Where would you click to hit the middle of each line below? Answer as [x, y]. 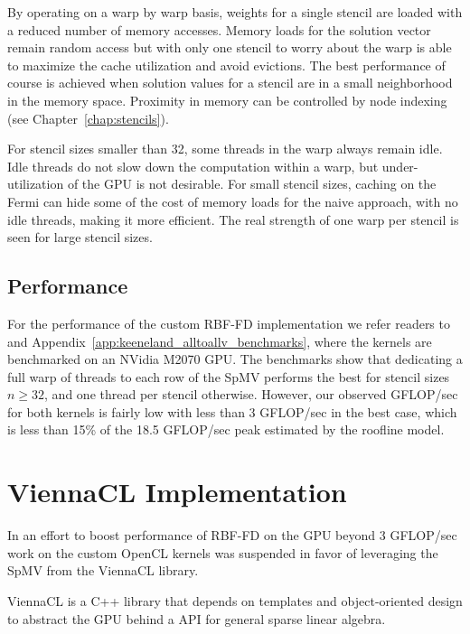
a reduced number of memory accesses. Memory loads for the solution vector [219, 29]
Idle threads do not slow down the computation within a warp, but [193, 166]
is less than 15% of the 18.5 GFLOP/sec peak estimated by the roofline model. [226, 429]
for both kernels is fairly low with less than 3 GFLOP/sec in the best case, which [232, 411]
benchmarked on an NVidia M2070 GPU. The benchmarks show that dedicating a [235, 359]
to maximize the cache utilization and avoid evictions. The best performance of [226, 65]
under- [400, 166]
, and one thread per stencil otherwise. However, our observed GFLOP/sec [251, 394]
